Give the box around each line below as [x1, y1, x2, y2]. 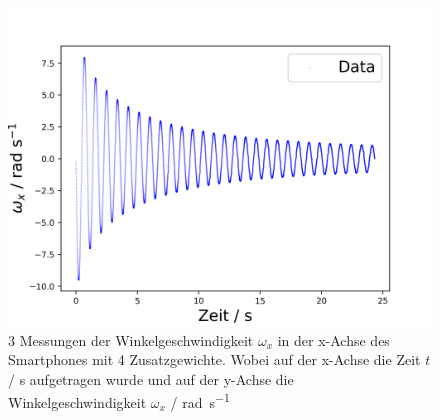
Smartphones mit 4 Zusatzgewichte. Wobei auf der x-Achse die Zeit [8, 349, 421, 370]
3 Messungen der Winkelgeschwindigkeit [8, 329, 254, 350]
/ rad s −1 [170, 389, 230, 413]
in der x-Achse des [277, 329, 390, 350]
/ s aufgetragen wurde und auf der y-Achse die [8, 368, 294, 389]
